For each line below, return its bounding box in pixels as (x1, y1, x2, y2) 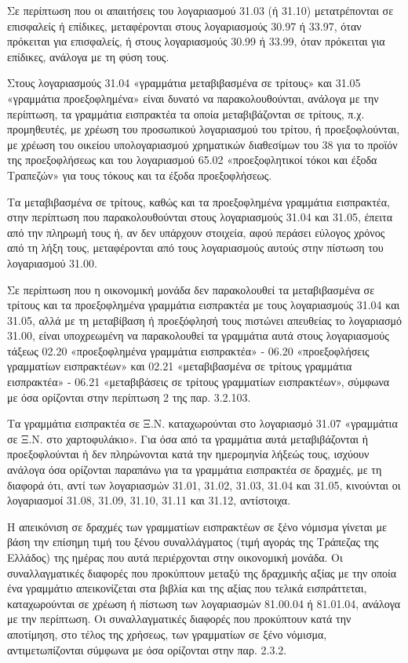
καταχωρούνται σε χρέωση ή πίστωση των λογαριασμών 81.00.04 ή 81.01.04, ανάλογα (7, 595, 401, 611)
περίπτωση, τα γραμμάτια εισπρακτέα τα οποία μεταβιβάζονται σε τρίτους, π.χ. (7, 105, 365, 122)
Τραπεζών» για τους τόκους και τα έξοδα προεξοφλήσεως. (7, 166, 272, 183)
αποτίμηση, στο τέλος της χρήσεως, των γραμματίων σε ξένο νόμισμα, (7, 625, 327, 642)
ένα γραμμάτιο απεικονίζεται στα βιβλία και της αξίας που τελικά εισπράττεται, (7, 580, 367, 596)
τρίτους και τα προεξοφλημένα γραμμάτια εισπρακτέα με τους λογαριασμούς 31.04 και (7, 297, 400, 313)
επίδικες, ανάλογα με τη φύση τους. (7, 48, 169, 64)
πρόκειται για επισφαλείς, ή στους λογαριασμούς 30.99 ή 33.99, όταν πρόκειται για (7, 33, 385, 49)
